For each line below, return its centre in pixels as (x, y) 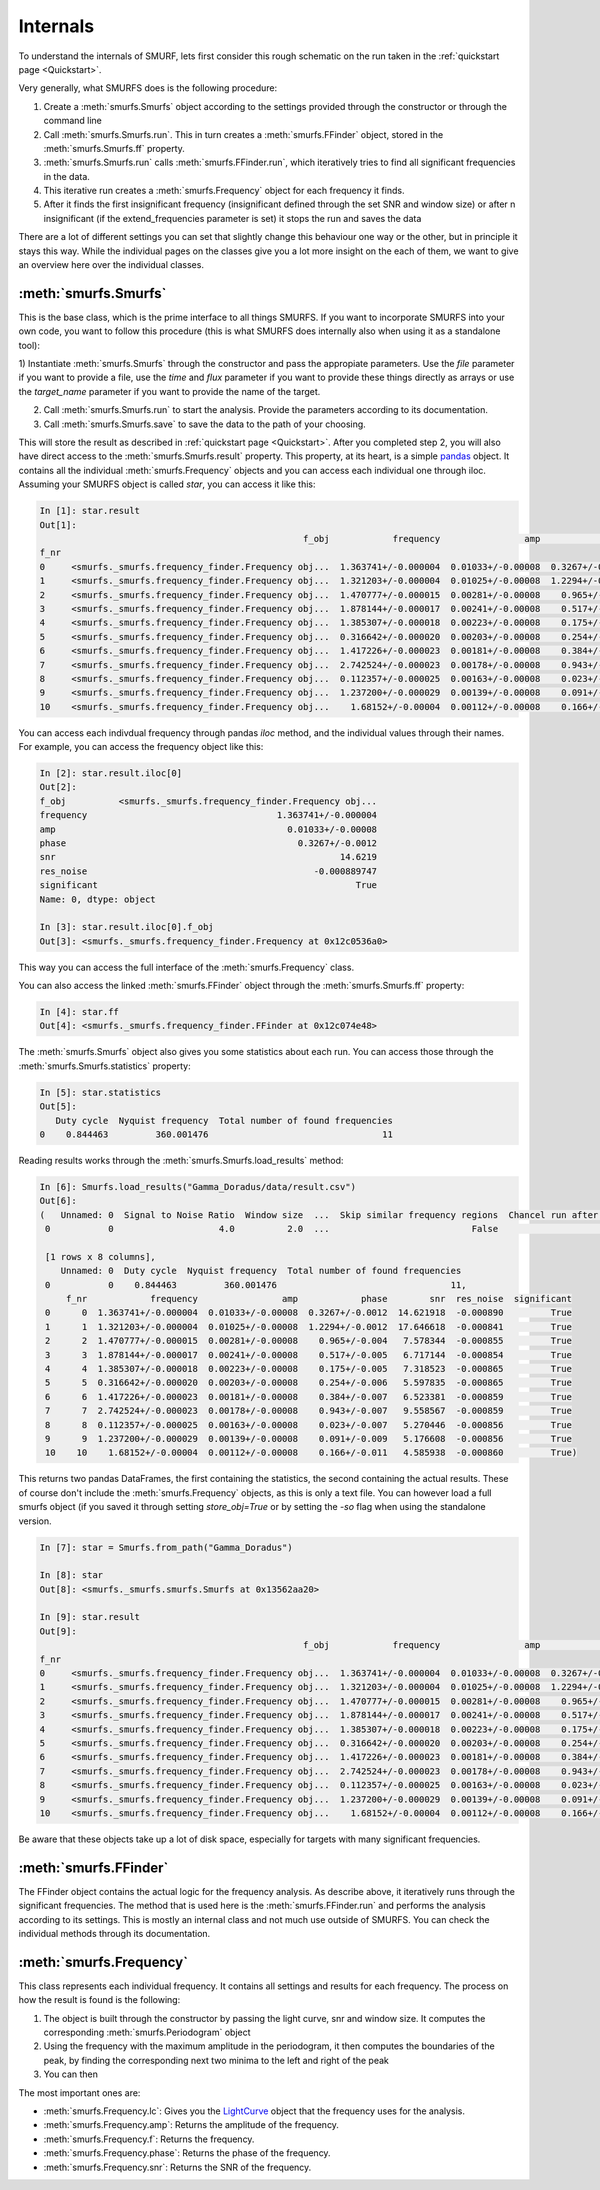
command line (72, 121)
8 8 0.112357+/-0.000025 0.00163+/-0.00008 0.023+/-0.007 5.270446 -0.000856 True (308, 1424)
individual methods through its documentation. (114, 1934)
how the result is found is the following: (99, 2000)
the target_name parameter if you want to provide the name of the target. (169, 391)
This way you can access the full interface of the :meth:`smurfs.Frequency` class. (186, 967)
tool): (29, 345)
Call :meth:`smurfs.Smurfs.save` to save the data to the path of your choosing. (205, 424)
